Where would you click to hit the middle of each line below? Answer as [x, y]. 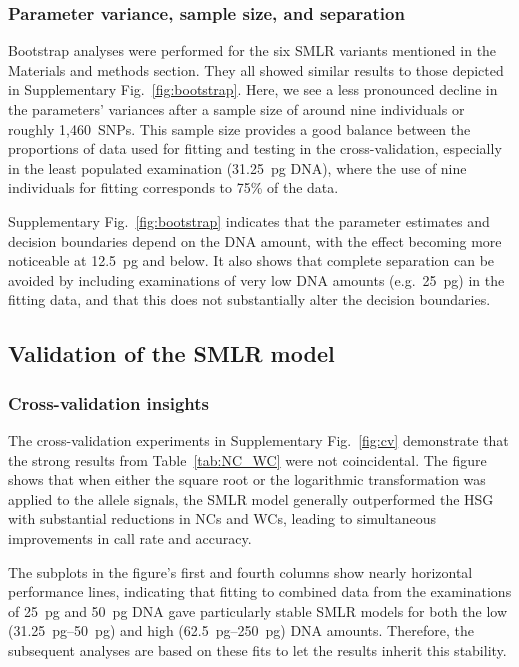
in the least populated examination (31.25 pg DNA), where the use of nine [237, 167]
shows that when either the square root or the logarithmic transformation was [247, 479]
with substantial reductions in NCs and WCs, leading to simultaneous [222, 518]
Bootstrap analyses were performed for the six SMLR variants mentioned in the [252, 50]
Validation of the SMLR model [171, 353]
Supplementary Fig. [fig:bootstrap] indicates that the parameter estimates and [249, 220]
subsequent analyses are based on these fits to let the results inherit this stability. [257, 649]
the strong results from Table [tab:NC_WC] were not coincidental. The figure [247, 459]
